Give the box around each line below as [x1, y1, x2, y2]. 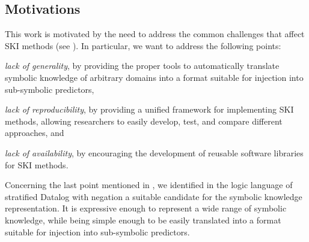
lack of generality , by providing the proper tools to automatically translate [5, 59, 280, 72]
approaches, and [5, 126, 64, 139]
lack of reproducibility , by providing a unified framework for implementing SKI [5, 103, 294, 116]
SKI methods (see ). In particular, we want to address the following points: [5, 39, 281, 52]
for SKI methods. [5, 158, 69, 171]
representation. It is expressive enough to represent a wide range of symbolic [5, 202, 287, 214]
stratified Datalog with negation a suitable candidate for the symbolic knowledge [5, 190, 302, 202]
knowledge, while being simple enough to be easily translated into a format [5, 213, 281, 226]
